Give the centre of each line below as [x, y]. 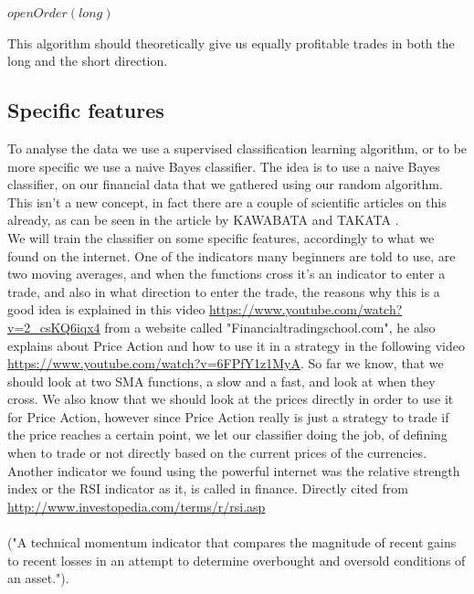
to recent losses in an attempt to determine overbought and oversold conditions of [237, 560]
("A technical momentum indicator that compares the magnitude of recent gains [232, 542]
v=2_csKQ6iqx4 [54, 327]
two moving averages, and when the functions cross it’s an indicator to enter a [226, 274]
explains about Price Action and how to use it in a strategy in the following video [237, 345]
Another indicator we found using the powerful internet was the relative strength [234, 470]
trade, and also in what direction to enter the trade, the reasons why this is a [224, 291]
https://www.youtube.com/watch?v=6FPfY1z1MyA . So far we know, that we [226, 363]
